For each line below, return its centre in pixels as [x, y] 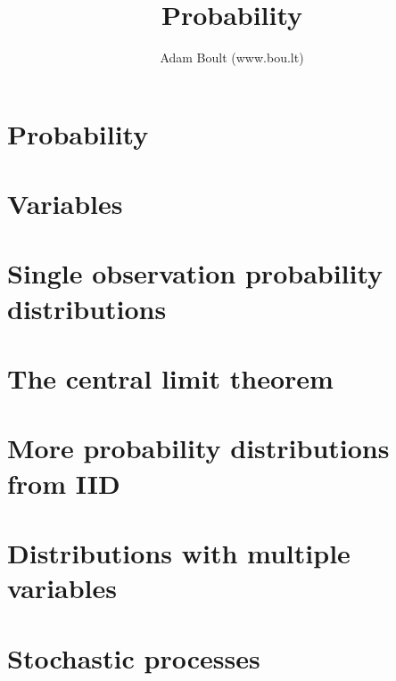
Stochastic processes [134, 657]
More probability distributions [198, 448]
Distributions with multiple [179, 552]
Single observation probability [195, 273]
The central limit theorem [170, 378]
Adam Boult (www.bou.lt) [232, 57]
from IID [64, 483]
